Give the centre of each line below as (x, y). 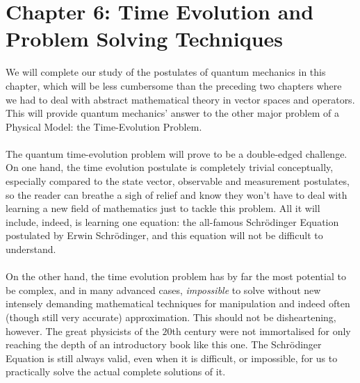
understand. (31, 249)
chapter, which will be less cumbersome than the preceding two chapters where (174, 85)
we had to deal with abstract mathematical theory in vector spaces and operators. (180, 99)
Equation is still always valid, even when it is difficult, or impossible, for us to (172, 358)
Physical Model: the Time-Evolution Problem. (104, 126)
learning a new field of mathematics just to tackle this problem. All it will (163, 208)
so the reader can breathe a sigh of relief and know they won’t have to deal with (177, 194)
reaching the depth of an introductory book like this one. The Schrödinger (164, 344)
